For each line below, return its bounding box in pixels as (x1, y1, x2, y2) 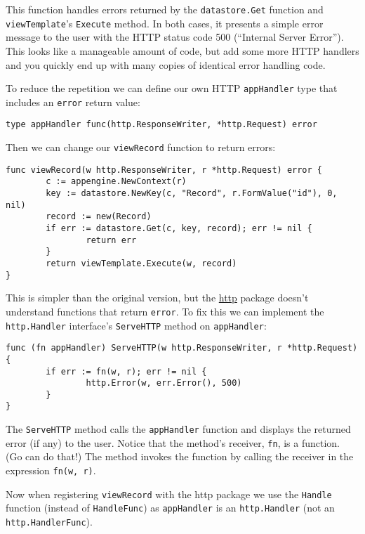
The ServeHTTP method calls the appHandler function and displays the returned (6, 422, 351, 436)
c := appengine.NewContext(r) (46, 176, 187, 187)
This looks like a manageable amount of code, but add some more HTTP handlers (6, 43, 359, 58)
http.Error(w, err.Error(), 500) (86, 378, 242, 389)
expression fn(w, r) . (6, 463, 96, 478)
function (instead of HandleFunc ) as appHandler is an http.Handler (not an (6, 500, 335, 515)
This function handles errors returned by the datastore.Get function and (6, 2, 324, 16)
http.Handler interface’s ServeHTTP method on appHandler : (6, 318, 267, 332)
